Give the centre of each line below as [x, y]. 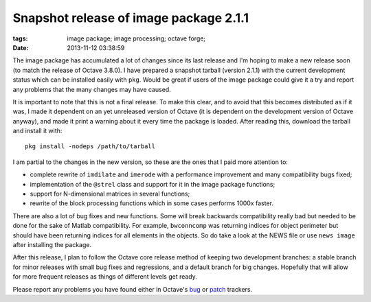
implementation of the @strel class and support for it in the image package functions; [153, 184]
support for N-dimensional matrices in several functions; [110, 194]
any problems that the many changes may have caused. [92, 89]
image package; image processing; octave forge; [136, 38]
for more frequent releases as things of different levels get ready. [105, 277]
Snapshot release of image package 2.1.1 [131, 18]
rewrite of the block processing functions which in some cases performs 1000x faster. [152, 203]
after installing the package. [52, 244]
